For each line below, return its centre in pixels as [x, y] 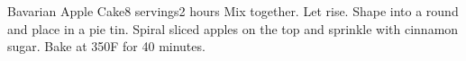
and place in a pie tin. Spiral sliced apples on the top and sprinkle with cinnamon [233, 28]
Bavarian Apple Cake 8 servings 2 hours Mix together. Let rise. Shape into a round [233, 11]
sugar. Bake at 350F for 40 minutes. [106, 46]
